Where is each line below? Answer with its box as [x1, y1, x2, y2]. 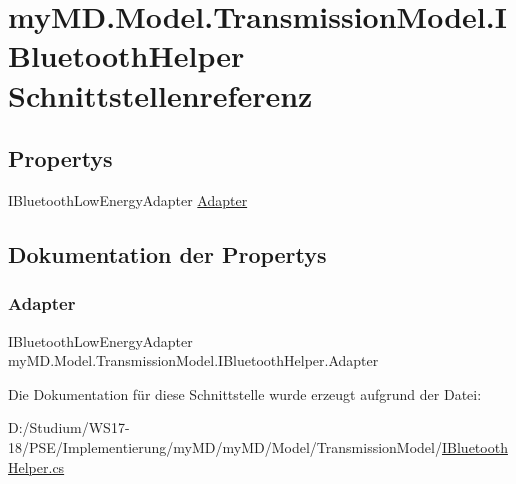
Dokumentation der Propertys [8, 238, 327, 269]
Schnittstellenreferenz [8, 74, 313, 115]
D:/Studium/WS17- [8, 417, 130, 438]
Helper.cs [8, 456, 65, 477]
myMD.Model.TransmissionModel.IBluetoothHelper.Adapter [8, 350, 379, 371]
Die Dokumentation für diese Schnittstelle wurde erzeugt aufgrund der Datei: [8, 383, 482, 404]
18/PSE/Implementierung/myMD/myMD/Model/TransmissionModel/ [8, 436, 442, 457]
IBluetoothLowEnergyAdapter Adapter [8, 189, 248, 210]
